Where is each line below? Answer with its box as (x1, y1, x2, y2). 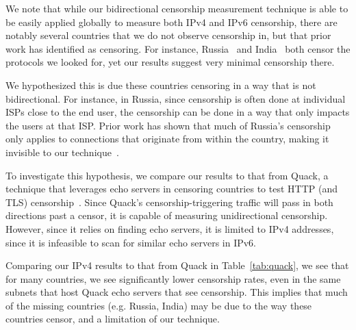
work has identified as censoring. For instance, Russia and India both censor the (5, 41, 351, 55)
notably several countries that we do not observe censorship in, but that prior (5, 28, 331, 42)
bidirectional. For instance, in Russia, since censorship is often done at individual (5, 91, 346, 105)
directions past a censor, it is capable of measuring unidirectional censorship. (5, 208, 328, 223)
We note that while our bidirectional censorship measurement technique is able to (5, 1, 348, 15)
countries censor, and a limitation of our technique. (5, 312, 220, 326)
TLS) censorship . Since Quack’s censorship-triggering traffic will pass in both (5, 194, 333, 209)
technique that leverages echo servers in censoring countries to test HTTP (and (5, 181, 338, 196)
